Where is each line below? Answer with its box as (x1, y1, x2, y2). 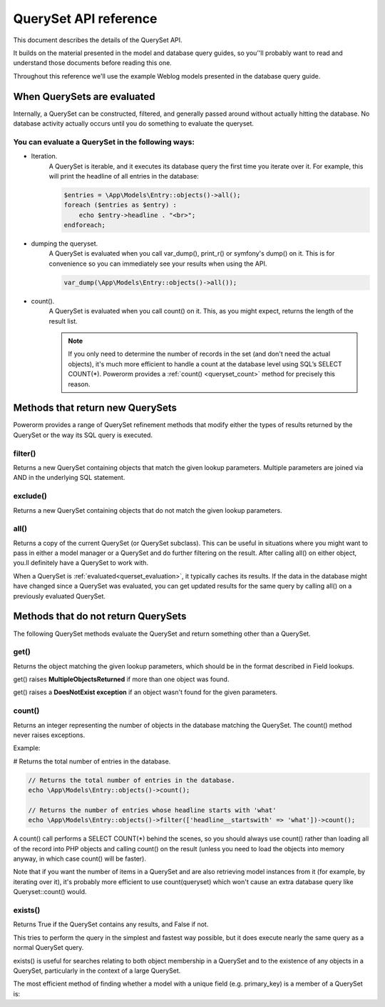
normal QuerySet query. (13, 943, 84, 952)
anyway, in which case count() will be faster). (13, 854, 146, 863)
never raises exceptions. (13, 731, 86, 739)
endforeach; (63, 221, 106, 229)
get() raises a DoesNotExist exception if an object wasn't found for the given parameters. (13, 688, 278, 696)
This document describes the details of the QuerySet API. (13, 36, 183, 44)
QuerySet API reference (13, 11, 158, 26)
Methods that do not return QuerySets (13, 611, 187, 623)
